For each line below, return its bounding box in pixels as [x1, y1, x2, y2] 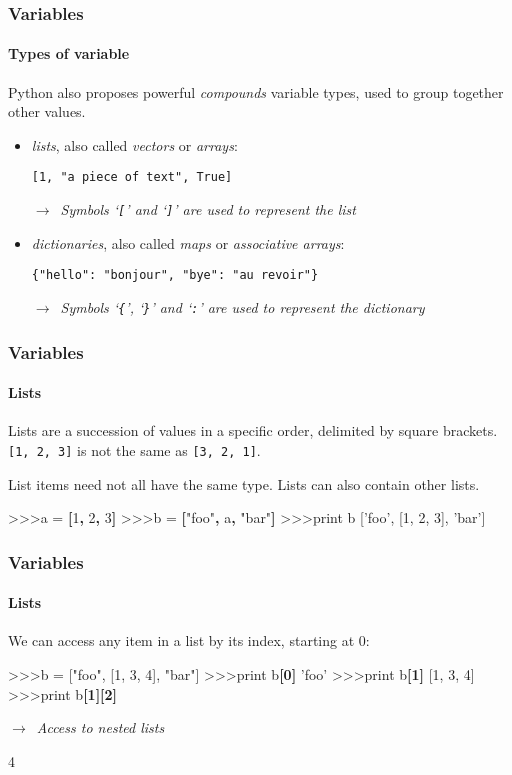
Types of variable [8, 43, 130, 64]
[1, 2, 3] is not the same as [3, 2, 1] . [8, 439, 261, 460]
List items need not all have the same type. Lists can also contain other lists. [8, 473, 480, 494]
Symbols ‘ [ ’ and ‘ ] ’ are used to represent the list [60, 199, 356, 220]
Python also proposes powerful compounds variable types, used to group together [8, 81, 504, 102]
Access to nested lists [36, 717, 165, 738]
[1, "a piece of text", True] [31, 170, 233, 185]
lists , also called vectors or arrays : [31, 134, 238, 155]
